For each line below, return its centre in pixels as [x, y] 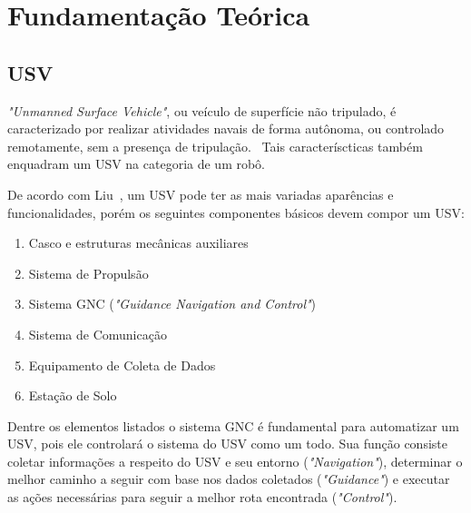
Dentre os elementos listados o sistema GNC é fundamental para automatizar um [233, 425]
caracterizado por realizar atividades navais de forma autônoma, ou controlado [226, 128]
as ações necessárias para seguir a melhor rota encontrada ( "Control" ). [202, 497]
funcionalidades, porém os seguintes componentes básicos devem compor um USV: [236, 212]
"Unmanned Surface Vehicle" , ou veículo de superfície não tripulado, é [202, 110]
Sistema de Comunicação [98, 334]
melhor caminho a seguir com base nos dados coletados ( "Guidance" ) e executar [229, 479]
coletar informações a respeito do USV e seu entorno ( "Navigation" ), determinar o [235, 461]
